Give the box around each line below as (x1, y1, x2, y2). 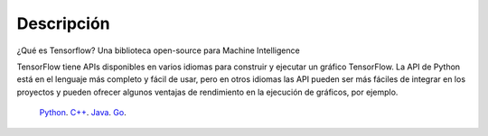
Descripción (16, 14, 110, 33)
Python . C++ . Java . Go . (39, 107, 127, 118)
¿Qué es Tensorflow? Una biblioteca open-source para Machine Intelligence (16, 45, 300, 56)
